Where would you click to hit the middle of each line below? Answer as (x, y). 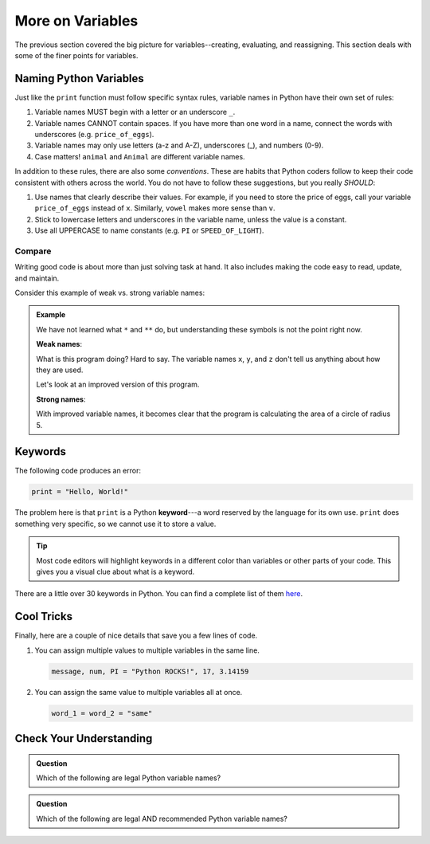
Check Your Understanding (84, 738)
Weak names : (59, 344)
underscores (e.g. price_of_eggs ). (94, 135)
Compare (33, 251)
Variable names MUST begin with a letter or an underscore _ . (135, 112)
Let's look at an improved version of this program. (118, 385)
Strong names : (61, 399)
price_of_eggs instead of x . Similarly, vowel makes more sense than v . (155, 208)
